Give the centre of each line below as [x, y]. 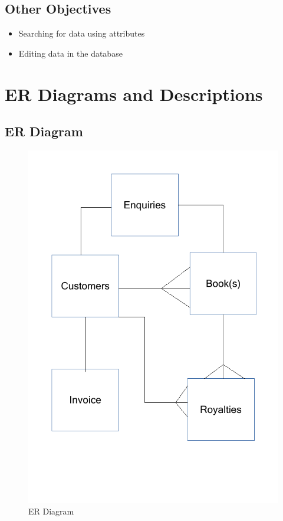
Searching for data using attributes [82, 33]
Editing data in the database [70, 53]
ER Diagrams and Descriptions [134, 94]
